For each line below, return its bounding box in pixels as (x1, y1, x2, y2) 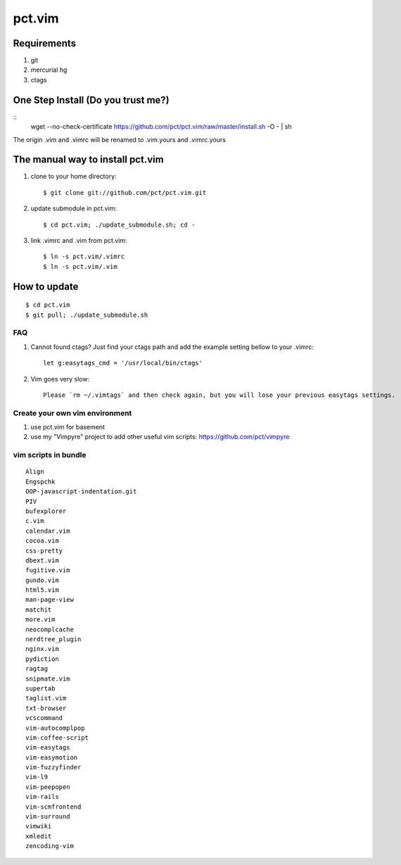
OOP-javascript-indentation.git (25, 488, 137, 495)
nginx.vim (25, 645, 59, 653)
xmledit (25, 832, 52, 840)
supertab (25, 684, 56, 693)
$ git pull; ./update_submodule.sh (25, 310, 148, 319)
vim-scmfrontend (25, 802, 82, 811)
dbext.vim (25, 556, 59, 564)
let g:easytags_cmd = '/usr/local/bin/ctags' (43, 359, 203, 367)
